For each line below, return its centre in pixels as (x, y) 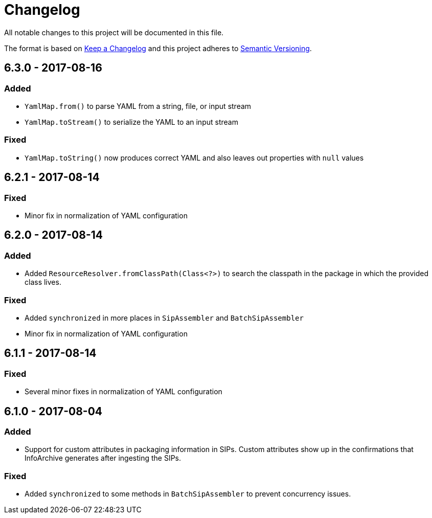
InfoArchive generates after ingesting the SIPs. (103, 458)
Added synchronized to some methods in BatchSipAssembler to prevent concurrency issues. (188, 494)
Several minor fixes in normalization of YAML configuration (123, 392)
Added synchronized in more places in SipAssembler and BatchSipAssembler (164, 318)
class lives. (43, 282)
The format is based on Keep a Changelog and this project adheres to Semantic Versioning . (158, 48)
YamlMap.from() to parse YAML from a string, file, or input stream (138, 106)
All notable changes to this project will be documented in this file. (114, 32)
